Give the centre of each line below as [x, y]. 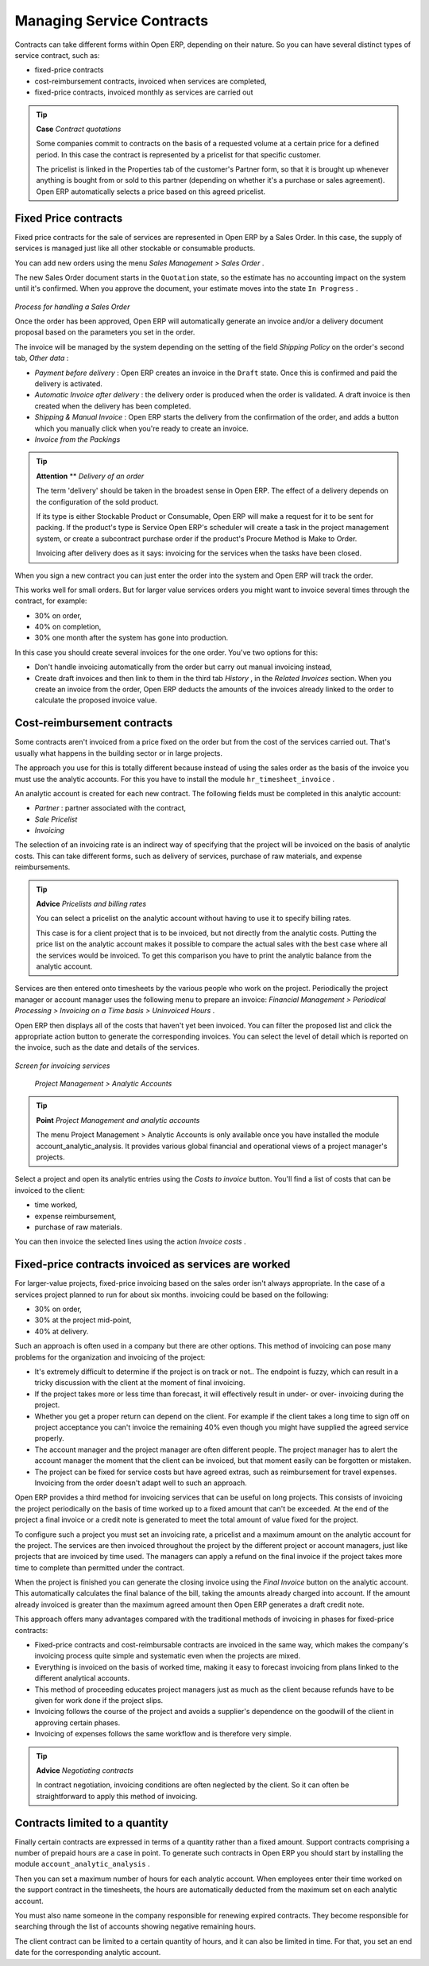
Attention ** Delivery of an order [90, 476]
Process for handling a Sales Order [72, 307]
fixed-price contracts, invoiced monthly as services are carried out [144, 92]
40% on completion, [68, 627]
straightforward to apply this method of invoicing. [117, 1796]
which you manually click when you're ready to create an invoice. [142, 428]
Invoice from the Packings [77, 439]
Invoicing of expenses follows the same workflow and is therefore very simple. [163, 1734]
